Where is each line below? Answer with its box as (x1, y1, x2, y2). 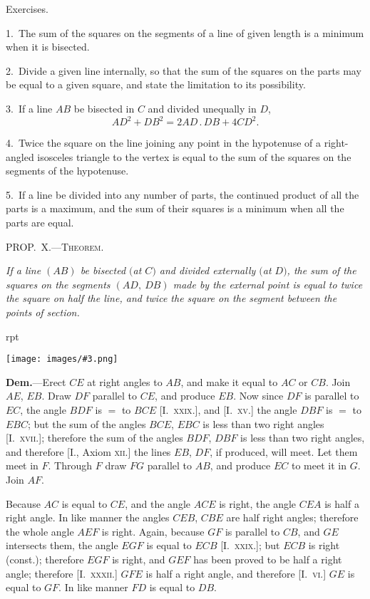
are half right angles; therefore (226, 510, 359, 525)
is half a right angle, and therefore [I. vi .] (145, 566, 327, 580)
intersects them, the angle (6, 538, 118, 553)
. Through (48, 458, 93, 473)
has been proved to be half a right (193, 551, 342, 566)
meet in (6, 458, 38, 473)
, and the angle (125, 496, 190, 511)
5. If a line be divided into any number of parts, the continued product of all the (6, 187, 359, 202)
